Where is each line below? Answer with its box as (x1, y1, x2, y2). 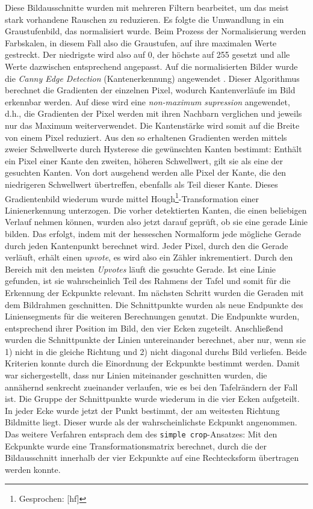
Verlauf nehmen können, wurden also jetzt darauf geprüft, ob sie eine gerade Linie (5, 215, 308, 228)
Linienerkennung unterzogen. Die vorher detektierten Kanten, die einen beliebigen (5, 203, 307, 216)
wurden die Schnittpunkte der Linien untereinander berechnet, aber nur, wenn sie (5, 333, 306, 346)
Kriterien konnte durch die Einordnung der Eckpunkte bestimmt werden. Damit (5, 357, 300, 369)
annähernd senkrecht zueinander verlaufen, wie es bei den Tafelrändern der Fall (5, 380, 298, 393)
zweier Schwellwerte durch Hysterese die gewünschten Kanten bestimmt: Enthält (5, 143, 302, 155)
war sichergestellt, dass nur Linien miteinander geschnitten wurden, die (5, 369, 267, 381)
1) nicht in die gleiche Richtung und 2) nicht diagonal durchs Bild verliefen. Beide (5, 345, 307, 357)
